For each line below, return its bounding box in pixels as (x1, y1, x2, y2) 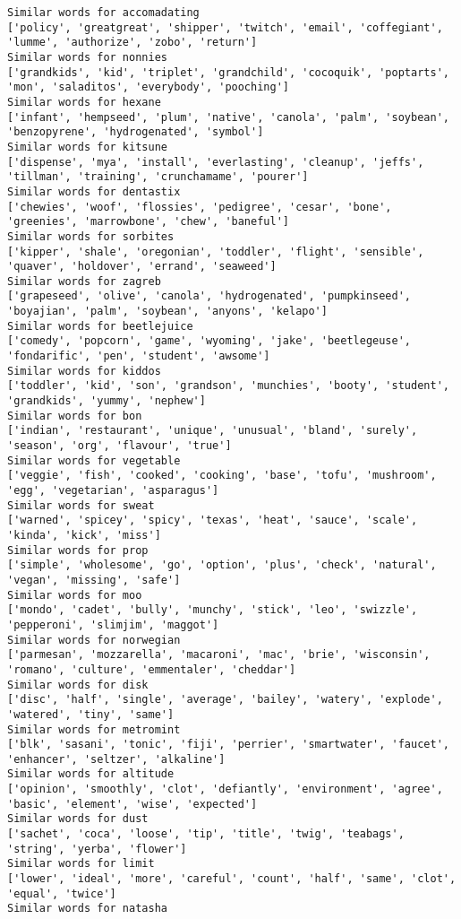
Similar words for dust (7, 812, 149, 826)
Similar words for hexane (7, 95, 161, 108)
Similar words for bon (7, 409, 142, 422)
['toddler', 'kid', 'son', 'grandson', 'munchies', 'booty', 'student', (7, 379, 449, 393)
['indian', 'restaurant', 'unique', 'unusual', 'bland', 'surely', (7, 424, 418, 438)
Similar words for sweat (7, 499, 155, 512)
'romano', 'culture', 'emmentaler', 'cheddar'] (7, 663, 296, 676)
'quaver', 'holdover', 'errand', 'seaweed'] (7, 260, 277, 273)
